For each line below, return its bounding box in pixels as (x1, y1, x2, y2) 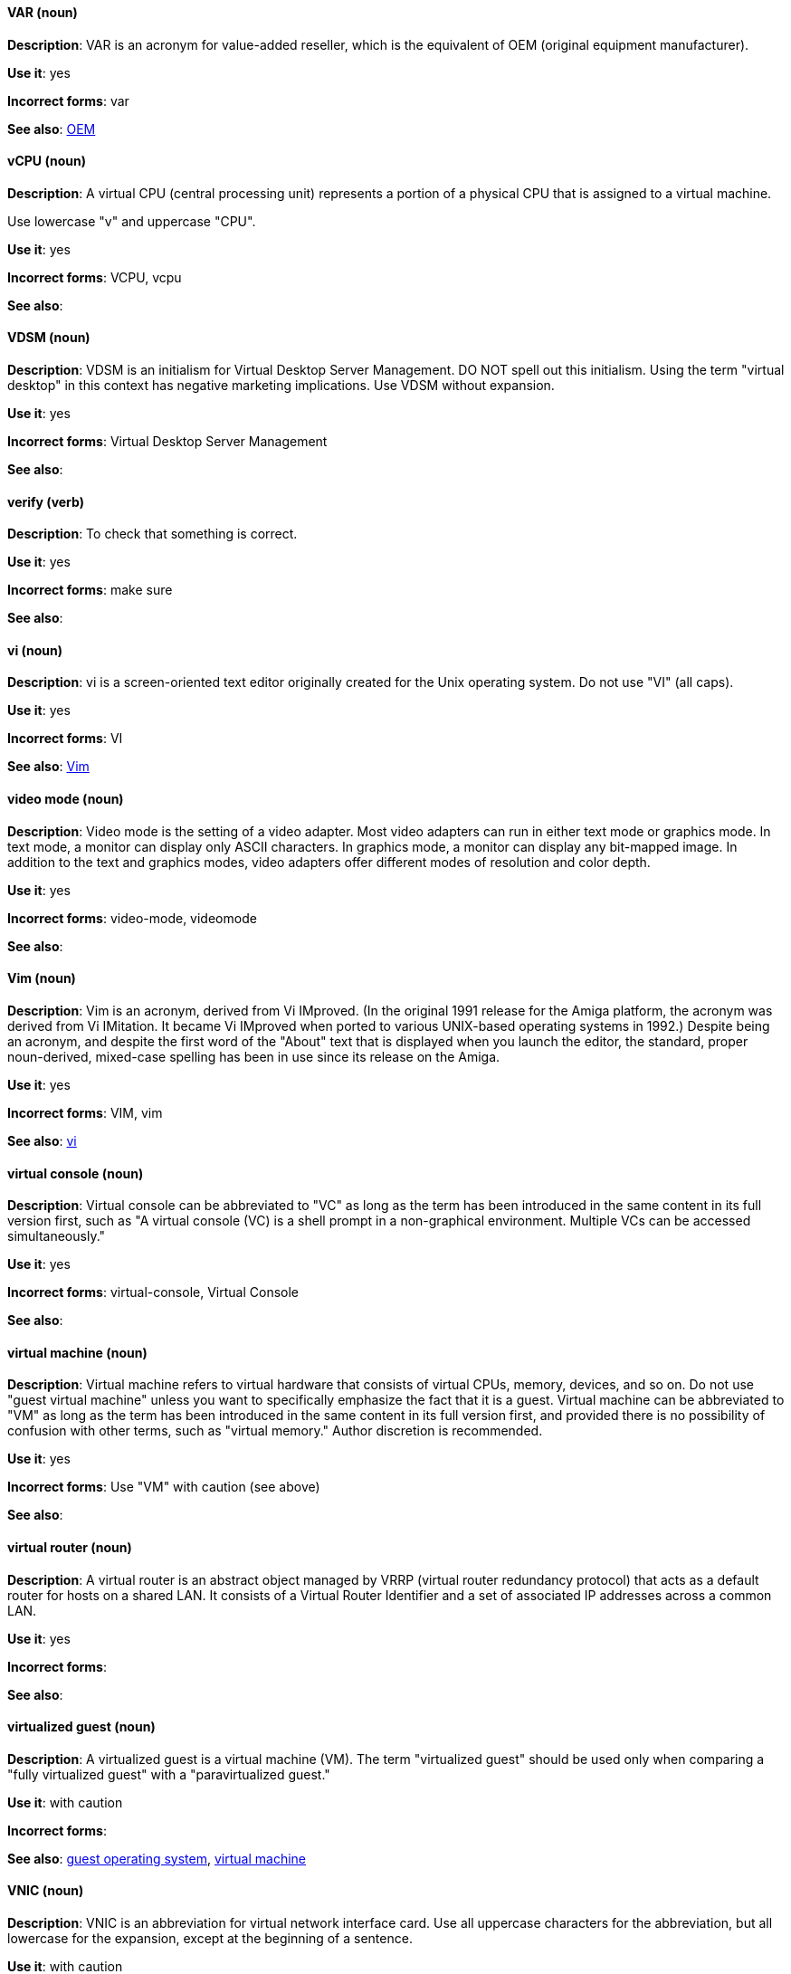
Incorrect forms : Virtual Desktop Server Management (7, 434, 328, 450)
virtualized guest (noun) (7, 1719, 156, 1735)
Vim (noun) (7, 970, 76, 987)
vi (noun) (7, 642, 63, 658)
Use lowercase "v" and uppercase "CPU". (7, 213, 256, 229)
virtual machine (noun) (7, 1344, 148, 1360)
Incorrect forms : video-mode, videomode (7, 910, 257, 926)
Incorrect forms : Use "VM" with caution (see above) (7, 1479, 320, 1495)
